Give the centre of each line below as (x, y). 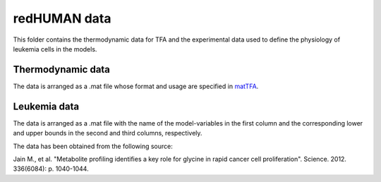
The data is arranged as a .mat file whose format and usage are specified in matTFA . (136, 86)
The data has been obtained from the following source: (93, 146)
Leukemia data (46, 106)
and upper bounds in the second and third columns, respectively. (108, 133)
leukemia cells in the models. (55, 49)
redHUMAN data (62, 18)
